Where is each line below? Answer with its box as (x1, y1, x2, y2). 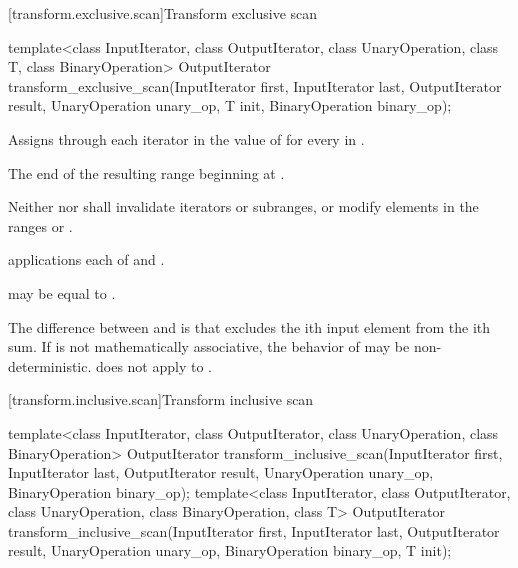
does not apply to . (96, 355, 212, 376)
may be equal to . (8, 282, 116, 303)
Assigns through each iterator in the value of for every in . (8, 128, 365, 149)
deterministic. (8, 355, 92, 376)
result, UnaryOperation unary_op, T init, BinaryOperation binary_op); (8, 95, 452, 116)
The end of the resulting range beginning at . (8, 162, 285, 183)
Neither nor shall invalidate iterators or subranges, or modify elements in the (8, 196, 479, 217)
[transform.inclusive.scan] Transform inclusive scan (8, 389, 314, 410)
